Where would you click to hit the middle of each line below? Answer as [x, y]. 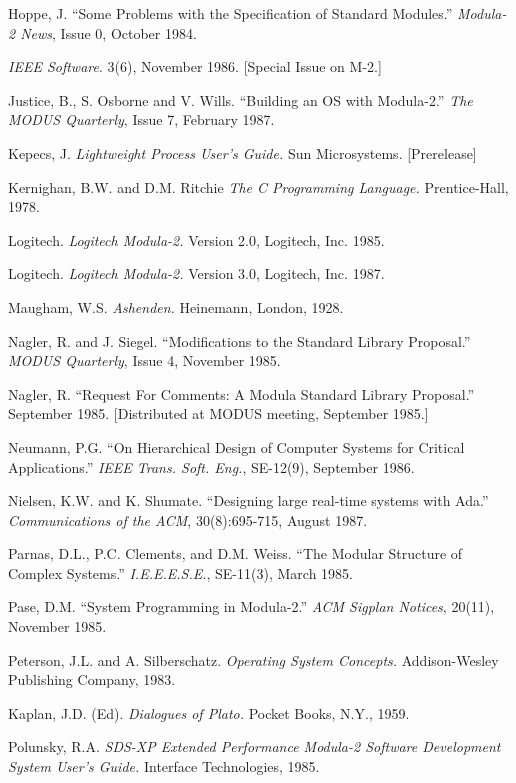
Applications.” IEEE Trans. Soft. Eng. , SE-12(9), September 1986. [211, 466]
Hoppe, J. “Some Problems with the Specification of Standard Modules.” [230, 13]
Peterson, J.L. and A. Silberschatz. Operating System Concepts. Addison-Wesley [253, 659]
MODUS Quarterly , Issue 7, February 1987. [141, 119]
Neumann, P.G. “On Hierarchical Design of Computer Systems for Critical [236, 446]
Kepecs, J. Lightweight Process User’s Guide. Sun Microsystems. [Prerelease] [242, 152]
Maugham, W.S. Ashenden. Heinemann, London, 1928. [176, 306]
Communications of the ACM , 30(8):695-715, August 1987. [188, 519]
